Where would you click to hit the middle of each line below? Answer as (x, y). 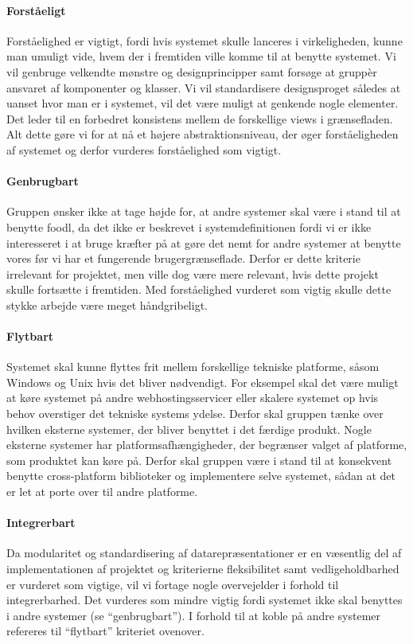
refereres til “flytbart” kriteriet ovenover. (105, 631)
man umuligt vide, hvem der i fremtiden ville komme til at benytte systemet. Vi (201, 56)
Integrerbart (41, 523)
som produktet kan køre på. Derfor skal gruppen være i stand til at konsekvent (199, 460)
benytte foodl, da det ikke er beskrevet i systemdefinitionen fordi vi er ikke (189, 226)
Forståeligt (36, 10)
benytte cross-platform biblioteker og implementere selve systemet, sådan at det (201, 476)
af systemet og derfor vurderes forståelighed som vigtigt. (144, 149)
